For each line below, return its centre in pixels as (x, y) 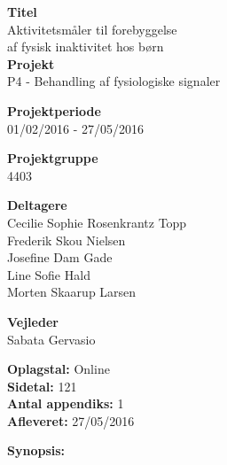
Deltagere (37, 205)
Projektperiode (54, 110)
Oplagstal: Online (59, 369)
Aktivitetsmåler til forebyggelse (92, 29)
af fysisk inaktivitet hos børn (86, 46)
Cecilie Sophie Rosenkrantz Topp (97, 222)
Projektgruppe (53, 158)
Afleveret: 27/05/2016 (71, 420)
